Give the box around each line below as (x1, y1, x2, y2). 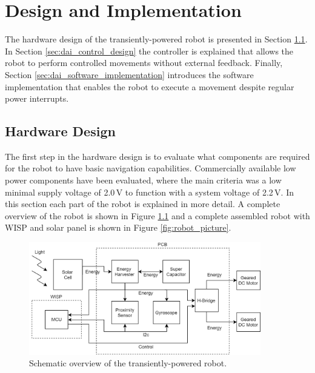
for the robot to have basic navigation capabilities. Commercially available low (5, 162, 296, 174)
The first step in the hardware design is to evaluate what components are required (5, 150, 310, 162)
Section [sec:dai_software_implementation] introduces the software (5, 68, 254, 81)
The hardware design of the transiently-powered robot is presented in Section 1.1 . (5, 33, 308, 45)
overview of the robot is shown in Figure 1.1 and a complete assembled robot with (5, 209, 310, 222)
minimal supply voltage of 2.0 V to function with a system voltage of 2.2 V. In (5, 185, 294, 198)
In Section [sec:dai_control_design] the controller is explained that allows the (5, 44, 294, 57)
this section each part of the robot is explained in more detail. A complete (5, 197, 280, 210)
